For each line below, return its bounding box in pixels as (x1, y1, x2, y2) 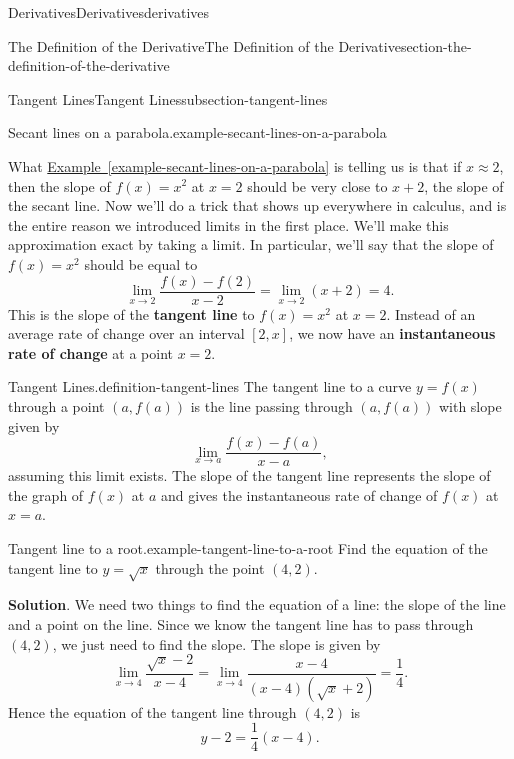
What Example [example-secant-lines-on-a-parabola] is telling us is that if (8, 155, 462, 176)
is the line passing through (190, 395, 353, 416)
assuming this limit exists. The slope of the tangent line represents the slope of (8, 465, 491, 486)
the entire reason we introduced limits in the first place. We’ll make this (8, 214, 449, 235)
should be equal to (84, 253, 198, 274)
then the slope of (8, 175, 111, 196)
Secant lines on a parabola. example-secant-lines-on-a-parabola (8, 122, 387, 143)
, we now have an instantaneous (289, 323, 496, 344)
